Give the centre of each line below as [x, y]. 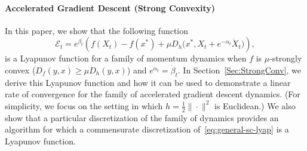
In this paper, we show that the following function [97, 30]
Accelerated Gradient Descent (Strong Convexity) [110, 7]
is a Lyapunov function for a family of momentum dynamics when [126, 58]
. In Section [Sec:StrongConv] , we [239, 70]
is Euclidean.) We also [255, 105]
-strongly [286, 58]
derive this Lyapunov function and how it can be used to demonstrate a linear [148, 82]
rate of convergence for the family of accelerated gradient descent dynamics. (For [153, 94]
